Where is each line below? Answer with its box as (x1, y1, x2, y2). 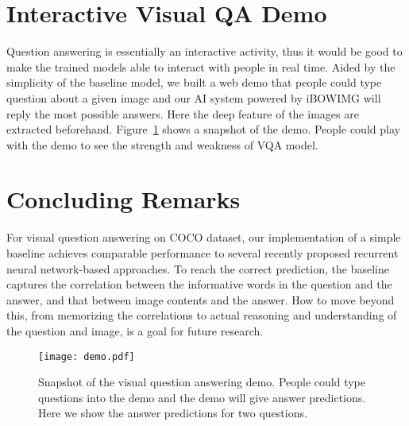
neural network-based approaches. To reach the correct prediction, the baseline (6, 260, 389, 277)
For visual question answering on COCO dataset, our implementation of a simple (6, 229, 401, 246)
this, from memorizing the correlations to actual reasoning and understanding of (6, 307, 397, 323)
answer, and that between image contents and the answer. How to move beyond (6, 291, 395, 308)
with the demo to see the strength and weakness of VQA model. (6, 136, 318, 153)
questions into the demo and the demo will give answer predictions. (38, 389, 366, 405)
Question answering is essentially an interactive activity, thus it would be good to (6, 43, 403, 60)
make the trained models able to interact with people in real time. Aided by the (6, 58, 395, 75)
